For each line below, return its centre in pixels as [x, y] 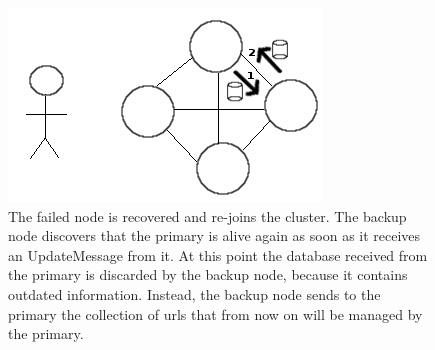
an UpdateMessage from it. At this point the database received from [218, 254]
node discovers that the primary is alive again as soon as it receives [214, 235]
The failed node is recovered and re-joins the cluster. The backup [207, 215]
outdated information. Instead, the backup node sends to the [194, 293]
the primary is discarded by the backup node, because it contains [208, 274]
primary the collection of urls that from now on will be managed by [215, 313]
